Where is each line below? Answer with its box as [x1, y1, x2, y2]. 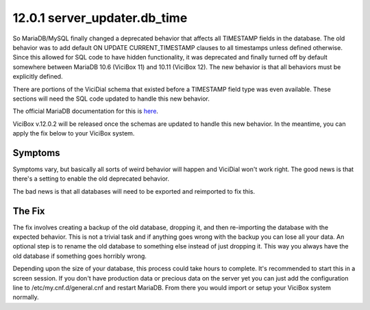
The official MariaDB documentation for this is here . [12, 107, 159, 116]
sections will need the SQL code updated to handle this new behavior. [12, 94, 210, 103]
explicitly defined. [12, 73, 63, 81]
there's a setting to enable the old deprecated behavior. [12, 175, 169, 183]
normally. [12, 293, 39, 301]
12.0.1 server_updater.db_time [12, 10, 188, 25]
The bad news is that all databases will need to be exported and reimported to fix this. [12, 187, 256, 195]
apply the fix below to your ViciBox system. [12, 129, 135, 138]
